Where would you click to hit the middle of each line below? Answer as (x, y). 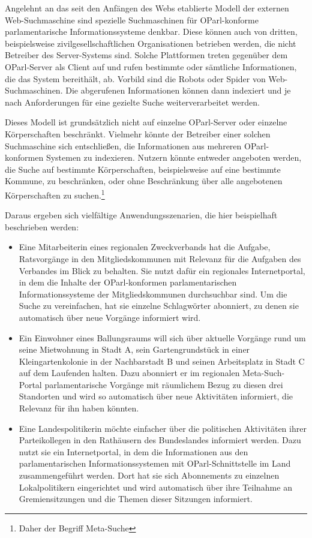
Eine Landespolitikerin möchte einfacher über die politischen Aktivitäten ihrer (163, 428)
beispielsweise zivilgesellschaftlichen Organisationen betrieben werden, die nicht (151, 43)
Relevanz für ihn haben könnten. (79, 408)
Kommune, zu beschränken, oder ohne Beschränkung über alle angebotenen (144, 181)
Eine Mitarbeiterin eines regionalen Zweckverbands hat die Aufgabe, (145, 247)
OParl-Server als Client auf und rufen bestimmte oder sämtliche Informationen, (151, 66)
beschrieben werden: (42, 226)
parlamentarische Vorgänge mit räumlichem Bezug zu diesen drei (164, 384)
